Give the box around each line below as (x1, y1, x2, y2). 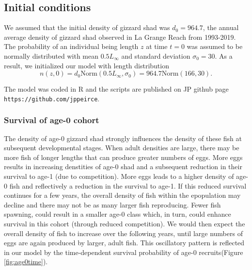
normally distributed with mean (4, 50, 99, 61)
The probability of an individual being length (4, 41, 139, 51)
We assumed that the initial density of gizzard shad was (4, 22, 170, 32)
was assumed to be (187, 41, 243, 51)
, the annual (203, 22, 239, 32)
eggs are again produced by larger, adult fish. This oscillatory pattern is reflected (4, 238, 245, 248)
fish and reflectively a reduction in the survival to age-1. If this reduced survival (9, 180, 247, 191)
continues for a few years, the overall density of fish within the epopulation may (4, 190, 241, 200)
